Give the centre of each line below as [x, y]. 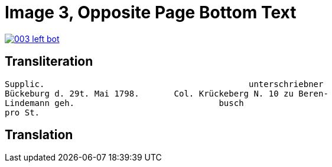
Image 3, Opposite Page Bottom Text [151, 12]
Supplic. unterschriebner [164, 84]
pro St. [22, 112]
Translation [39, 135]
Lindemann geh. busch [124, 103]
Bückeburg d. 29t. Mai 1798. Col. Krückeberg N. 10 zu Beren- [167, 93]
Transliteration [49, 62]
